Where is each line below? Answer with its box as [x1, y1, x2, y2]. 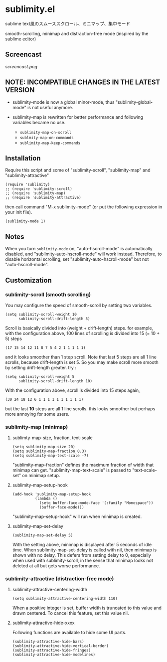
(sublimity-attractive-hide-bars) [12, 639, 84, 644]
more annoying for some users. [5, 411, 70, 417]
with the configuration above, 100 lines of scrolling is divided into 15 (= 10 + [5, 330, 160, 336]
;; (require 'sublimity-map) [5, 191, 66, 196]
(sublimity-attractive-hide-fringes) [12, 648, 91, 653]
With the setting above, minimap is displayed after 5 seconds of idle [12, 542, 152, 548]
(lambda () [34, 496, 57, 501]
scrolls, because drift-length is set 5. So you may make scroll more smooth [5, 359, 159, 365]
